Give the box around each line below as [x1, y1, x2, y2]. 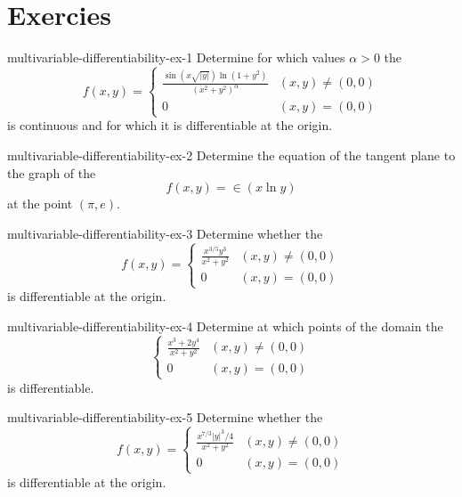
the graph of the [7, 163, 96, 182]
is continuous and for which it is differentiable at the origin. [7, 116, 333, 134]
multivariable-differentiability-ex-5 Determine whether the [7, 408, 323, 427]
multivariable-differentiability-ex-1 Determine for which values [7, 48, 345, 67]
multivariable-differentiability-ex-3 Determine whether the [7, 224, 323, 242]
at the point [7, 194, 73, 213]
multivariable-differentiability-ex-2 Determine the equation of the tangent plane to [7, 146, 456, 165]
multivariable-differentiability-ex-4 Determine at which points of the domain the [7, 316, 443, 335]
